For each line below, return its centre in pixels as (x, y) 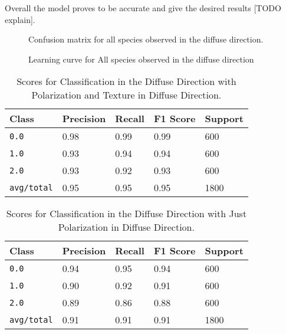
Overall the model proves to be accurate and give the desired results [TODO (143, 8)
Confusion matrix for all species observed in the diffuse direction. (146, 39)
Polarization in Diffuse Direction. (126, 227)
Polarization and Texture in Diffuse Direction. (126, 95)
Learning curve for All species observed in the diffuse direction (141, 59)
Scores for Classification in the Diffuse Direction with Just (126, 214)
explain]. (20, 19)
